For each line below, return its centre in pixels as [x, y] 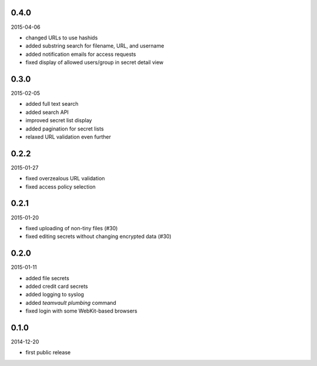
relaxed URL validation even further [68, 137]
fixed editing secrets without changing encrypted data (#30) [98, 236]
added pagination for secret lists [65, 129]
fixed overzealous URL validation [65, 179]
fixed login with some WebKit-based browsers [81, 311]
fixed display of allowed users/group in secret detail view [95, 62]
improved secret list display [59, 120]
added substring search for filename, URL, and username [95, 46]
